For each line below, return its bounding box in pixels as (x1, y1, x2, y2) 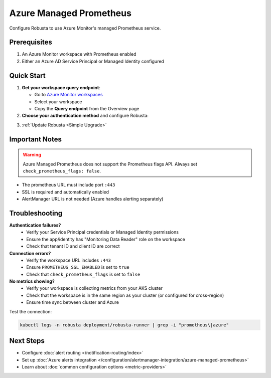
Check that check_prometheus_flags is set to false (26, 271, 141, 277)
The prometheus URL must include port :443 (22, 182, 115, 188)
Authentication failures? (9, 222, 61, 228)
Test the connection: (9, 308, 52, 314)
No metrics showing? (9, 278, 55, 284)
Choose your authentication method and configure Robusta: (22, 113, 149, 119)
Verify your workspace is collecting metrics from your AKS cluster (26, 285, 163, 291)
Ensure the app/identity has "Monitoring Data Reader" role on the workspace (26, 236, 185, 242)
